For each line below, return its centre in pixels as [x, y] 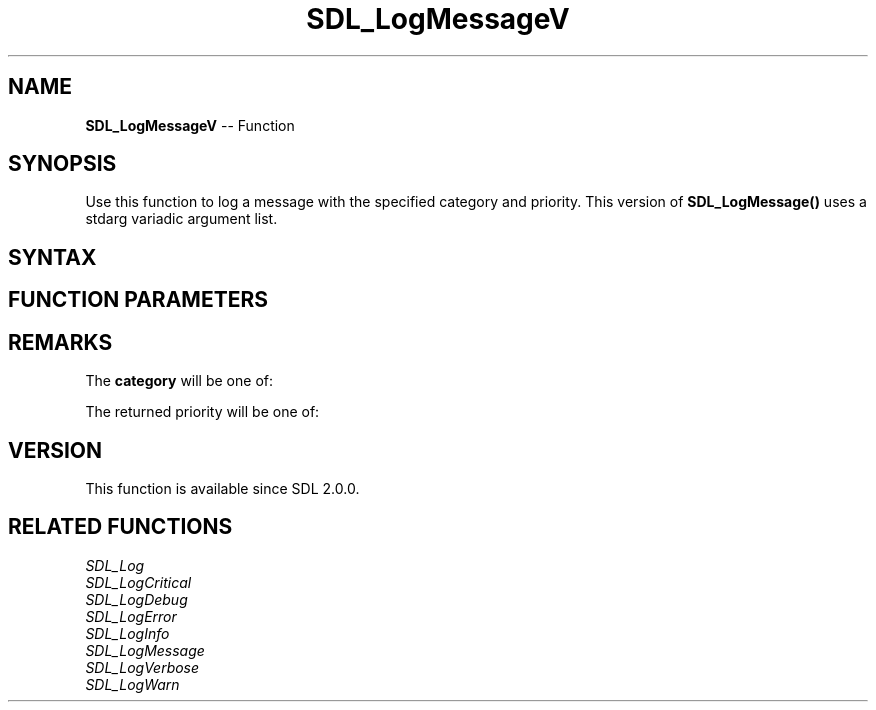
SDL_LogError [131, 616]
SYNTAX [52, 257]
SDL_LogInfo [127, 633]
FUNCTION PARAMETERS [138, 300]
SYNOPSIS [62, 164]
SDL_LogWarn [132, 684]
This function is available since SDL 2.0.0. [222, 488]
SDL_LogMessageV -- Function [190, 125]
